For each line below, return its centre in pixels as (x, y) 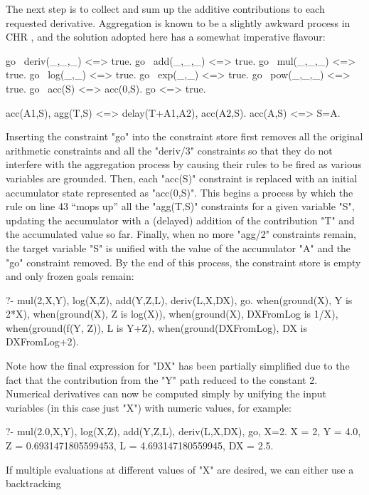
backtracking (33, 483)
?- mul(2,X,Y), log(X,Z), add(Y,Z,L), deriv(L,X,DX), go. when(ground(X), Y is (179, 299)
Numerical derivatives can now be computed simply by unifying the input (166, 394)
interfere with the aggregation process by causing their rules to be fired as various (184, 164)
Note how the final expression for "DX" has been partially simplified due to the (178, 366)
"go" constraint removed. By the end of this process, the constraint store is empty (183, 262)
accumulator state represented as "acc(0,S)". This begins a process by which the (180, 192)
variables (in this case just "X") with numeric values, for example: (149, 407)
